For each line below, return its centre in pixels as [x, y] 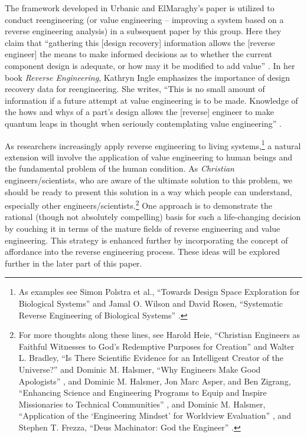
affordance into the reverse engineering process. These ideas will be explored [143, 252]
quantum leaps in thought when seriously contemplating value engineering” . [143, 123]
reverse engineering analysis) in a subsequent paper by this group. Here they [143, 31]
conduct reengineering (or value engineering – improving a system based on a [144, 19]
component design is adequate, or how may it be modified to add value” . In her [150, 65]
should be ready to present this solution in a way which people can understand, [148, 191]
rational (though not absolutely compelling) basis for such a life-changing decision [153, 217]
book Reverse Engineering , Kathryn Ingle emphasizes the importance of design [148, 77]
